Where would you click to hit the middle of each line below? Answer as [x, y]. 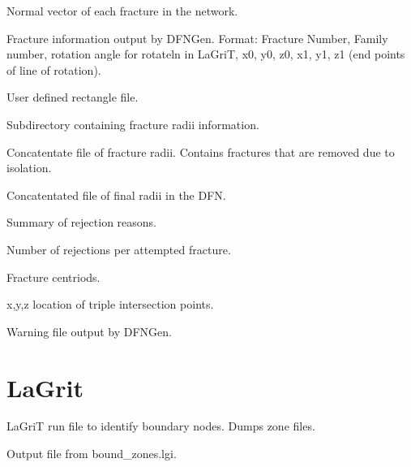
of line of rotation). [54, 69]
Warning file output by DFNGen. [89, 331]
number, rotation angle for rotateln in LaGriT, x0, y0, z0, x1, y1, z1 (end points [206, 54]
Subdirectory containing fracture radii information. [133, 124]
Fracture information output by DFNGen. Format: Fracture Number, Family [197, 38]
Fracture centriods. [54, 277]
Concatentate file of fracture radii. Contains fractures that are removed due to [201, 151]
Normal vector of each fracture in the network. [122, 11]
